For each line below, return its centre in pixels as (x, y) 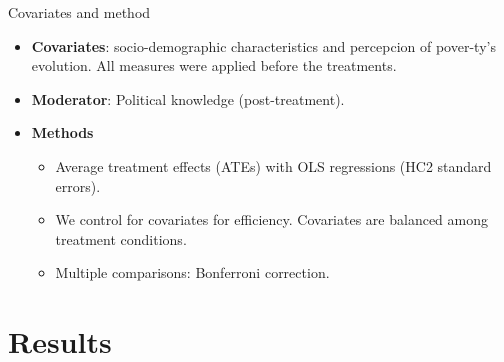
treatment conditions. (121, 238)
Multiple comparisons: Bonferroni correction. (192, 272)
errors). (78, 185)
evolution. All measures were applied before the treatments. (214, 65)
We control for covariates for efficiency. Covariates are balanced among (271, 219)
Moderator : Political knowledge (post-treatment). (188, 98)
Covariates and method (79, 12)
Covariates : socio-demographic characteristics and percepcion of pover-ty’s (263, 45)
